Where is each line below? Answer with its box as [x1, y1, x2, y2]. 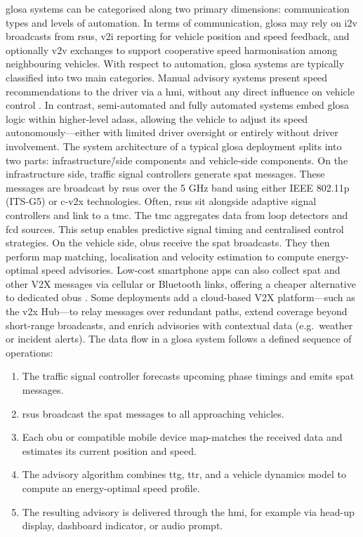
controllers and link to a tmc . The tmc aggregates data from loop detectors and [6, 207, 348, 222]
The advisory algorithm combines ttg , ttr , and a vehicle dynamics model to [22, 467, 347, 482]
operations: [6, 345, 53, 359]
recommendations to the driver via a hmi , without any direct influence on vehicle [6, 84, 355, 98]
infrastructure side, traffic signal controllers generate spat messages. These [6, 166, 325, 181]
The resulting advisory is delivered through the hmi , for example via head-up [22, 504, 355, 519]
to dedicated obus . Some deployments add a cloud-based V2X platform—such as [6, 290, 355, 305]
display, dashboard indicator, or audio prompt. [22, 518, 223, 533]
